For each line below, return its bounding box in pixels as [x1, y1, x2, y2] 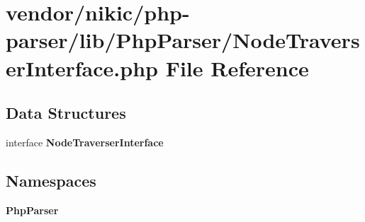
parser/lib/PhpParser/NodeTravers [6, 25, 360, 54]
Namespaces [6, 169, 96, 191]
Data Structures [6, 102, 126, 124]
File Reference [165, 53, 309, 82]
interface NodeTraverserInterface [6, 134, 164, 149]
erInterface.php [6, 53, 158, 82]
